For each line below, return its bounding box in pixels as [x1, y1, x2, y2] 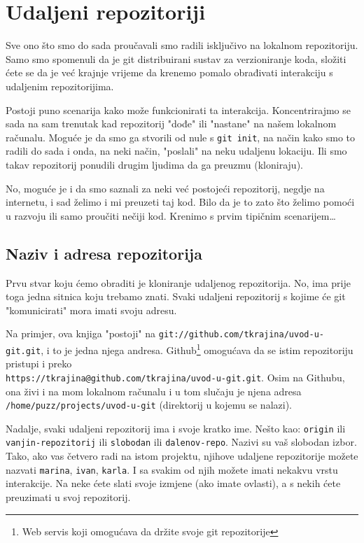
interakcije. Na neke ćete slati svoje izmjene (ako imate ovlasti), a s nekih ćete [6, 476, 341, 491]
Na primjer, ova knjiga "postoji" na [6, 326, 156, 341]
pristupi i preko [6, 356, 72, 371]
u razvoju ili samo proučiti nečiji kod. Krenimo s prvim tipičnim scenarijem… [6, 208, 336, 223]
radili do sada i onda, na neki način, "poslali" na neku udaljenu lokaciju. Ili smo [6, 143, 347, 158]
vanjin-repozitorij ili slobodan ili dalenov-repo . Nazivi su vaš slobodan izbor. [6, 435, 357, 449]
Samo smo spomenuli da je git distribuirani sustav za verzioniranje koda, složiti [6, 51, 346, 66]
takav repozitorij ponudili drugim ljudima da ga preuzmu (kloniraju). [6, 157, 303, 171]
